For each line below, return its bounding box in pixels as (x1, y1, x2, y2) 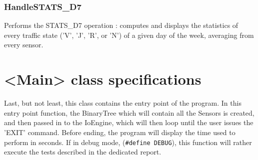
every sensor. (4, 39, 43, 50)
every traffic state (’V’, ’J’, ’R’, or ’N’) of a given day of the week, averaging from (4, 29, 254, 40)
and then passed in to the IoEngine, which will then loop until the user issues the (4, 117, 253, 128)
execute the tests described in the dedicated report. (4, 147, 161, 157)
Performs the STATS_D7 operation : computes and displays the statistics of (4, 20, 238, 30)
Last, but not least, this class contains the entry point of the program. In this (4, 98, 241, 108)
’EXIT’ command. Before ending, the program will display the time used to (4, 127, 235, 137)
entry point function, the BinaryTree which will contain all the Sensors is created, (4, 107, 254, 118)
